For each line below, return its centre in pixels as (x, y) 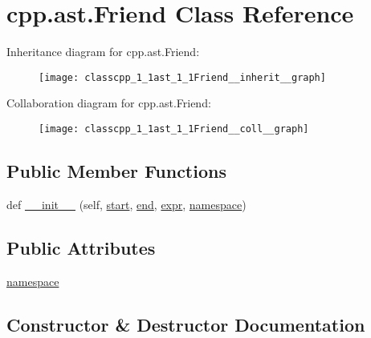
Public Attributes (81, 247)
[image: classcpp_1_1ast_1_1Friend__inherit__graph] (182, 77)
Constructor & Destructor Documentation (186, 324)
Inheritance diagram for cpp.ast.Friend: (103, 52)
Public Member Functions (116, 171)
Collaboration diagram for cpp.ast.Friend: (109, 103)
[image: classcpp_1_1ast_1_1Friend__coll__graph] (174, 129)
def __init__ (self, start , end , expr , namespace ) (126, 204)
